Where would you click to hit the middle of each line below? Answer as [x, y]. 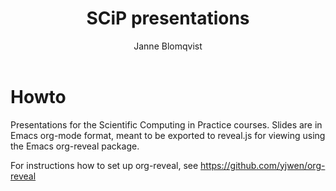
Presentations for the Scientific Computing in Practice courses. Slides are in [166, 124]
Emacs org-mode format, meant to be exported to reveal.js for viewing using [168, 135]
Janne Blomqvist [168, 46]
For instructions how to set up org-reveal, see [104, 165]
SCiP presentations [168, 18]
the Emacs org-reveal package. [75, 146]
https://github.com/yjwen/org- [263, 165]
